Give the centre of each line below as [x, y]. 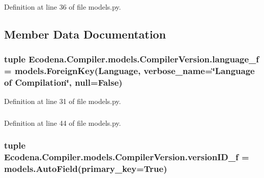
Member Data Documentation [85, 34]
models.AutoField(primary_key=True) [86, 169]
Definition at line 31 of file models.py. [63, 101]
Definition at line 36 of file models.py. [63, 7]
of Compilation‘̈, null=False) [63, 82]
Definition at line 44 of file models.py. [63, 122]
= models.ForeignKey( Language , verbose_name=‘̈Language [129, 71]
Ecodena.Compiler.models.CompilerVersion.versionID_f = [127, 157]
